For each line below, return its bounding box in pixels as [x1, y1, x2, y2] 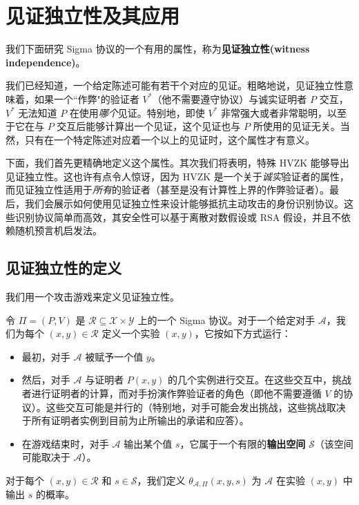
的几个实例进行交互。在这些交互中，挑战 [168, 372, 352, 387]
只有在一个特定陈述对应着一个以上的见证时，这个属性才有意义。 [24, 132, 315, 146]
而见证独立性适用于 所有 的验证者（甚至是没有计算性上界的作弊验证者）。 [6, 182, 329, 197]
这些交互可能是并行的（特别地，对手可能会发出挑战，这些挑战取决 [46, 399, 346, 414]
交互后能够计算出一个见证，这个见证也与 [57, 119, 241, 133]
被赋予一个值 [85, 349, 144, 363]
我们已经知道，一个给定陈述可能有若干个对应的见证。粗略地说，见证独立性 [6, 78, 344, 93]
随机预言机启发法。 [14, 223, 102, 238]
